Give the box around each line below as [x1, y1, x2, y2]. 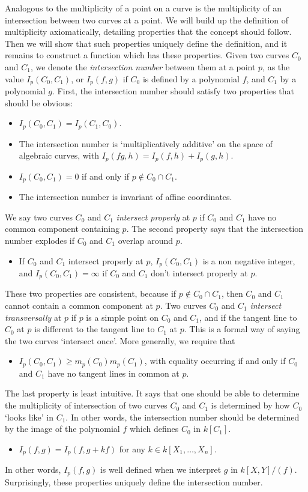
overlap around [118, 234, 174, 246]
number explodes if [5, 234, 75, 246]
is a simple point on [86, 311, 159, 323]
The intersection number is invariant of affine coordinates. [19, 190, 232, 203]
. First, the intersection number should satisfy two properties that [52, 85, 295, 97]
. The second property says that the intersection [126, 222, 304, 235]
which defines [129, 422, 179, 435]
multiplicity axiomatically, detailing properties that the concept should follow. [5, 25, 292, 38]
